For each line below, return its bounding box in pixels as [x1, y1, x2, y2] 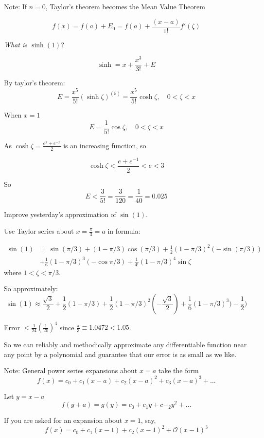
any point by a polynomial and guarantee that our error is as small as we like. [4, 349, 237, 359]
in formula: [107, 226, 141, 236]
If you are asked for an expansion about [4, 415, 123, 425]
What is [4, 39, 27, 49]
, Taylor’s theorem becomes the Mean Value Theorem [45, 1, 205, 11]
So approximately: [4, 283, 58, 294]
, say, [141, 415, 156, 425]
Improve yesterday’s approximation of [4, 209, 116, 219]
